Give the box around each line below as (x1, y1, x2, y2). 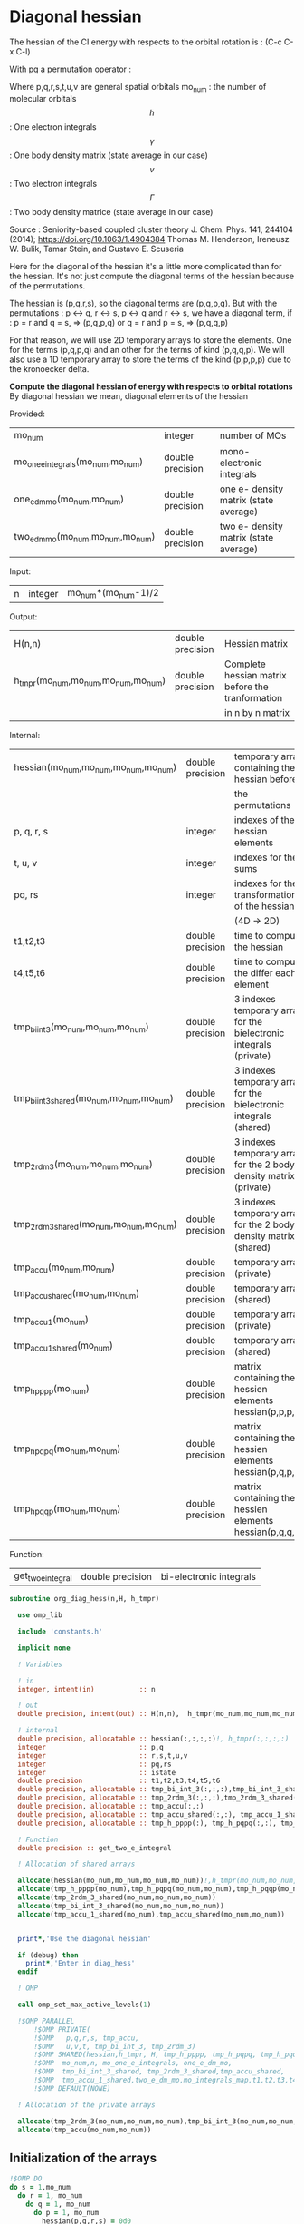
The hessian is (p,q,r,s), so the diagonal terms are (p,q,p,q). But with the (9, 298, 278, 308)
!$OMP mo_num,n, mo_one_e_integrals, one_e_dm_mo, (33, 2059, 233, 2068)
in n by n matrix (224, 707, 290, 719)
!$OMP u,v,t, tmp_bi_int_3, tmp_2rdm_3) (33, 2042, 196, 2051)
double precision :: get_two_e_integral (17, 1843, 172, 1852)
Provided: (9, 408, 45, 419)
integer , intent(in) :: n (17, 1684, 156, 1693)
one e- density (219, 483, 284, 495)
